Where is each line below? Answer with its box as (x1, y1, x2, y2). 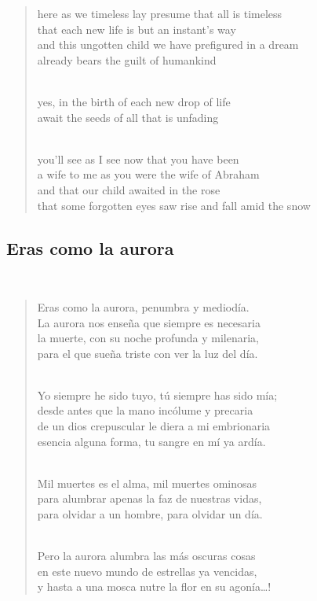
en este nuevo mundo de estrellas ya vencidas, (37, 562, 257, 579)
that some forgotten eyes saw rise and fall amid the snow (37, 197, 311, 213)
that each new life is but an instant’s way (37, 20, 236, 37)
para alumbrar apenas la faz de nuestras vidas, (37, 490, 262, 507)
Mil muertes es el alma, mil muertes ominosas (37, 474, 257, 491)
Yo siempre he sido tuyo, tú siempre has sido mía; (37, 386, 278, 403)
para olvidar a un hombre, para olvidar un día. (37, 506, 263, 522)
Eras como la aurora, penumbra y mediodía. (37, 298, 250, 315)
